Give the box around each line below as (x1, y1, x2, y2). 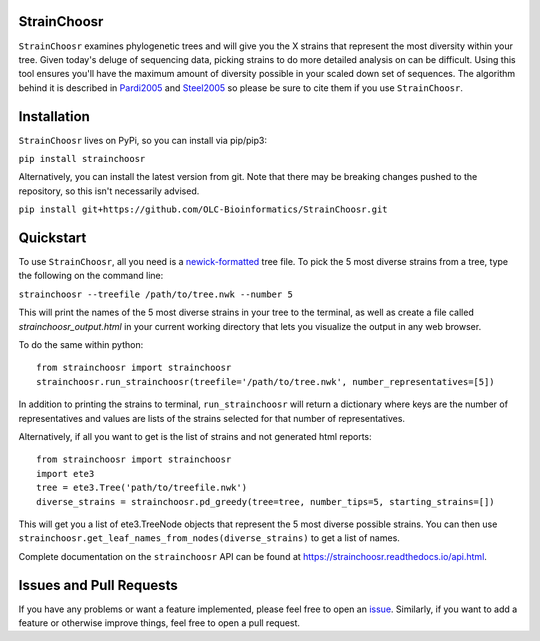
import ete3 (36, 468, 95, 479)
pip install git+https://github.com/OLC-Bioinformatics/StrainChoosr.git (18, 204, 389, 215)
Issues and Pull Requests (18, 576, 179, 594)
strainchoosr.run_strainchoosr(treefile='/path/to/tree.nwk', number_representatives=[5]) (36, 376, 495, 387)
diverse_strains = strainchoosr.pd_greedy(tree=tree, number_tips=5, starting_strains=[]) (36, 496, 495, 507)
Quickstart (18, 229, 87, 246)
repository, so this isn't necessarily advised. (18, 185, 200, 197)
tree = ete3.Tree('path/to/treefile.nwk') (36, 482, 248, 494)
